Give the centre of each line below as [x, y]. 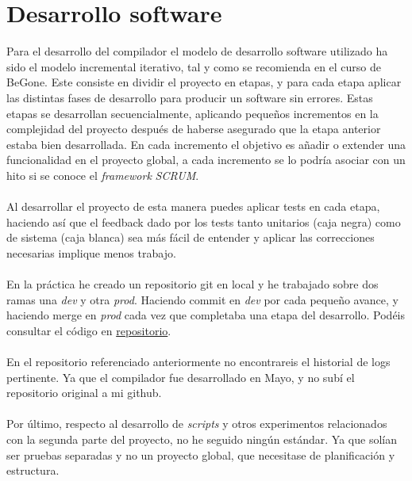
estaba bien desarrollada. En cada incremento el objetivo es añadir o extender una [206, 144]
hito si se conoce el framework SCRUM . [103, 175]
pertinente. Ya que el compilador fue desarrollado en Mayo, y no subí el [181, 377]
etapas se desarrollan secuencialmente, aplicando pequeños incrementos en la [193, 113]
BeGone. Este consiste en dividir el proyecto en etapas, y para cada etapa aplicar [204, 82]
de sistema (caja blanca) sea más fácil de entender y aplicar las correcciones [191, 237]
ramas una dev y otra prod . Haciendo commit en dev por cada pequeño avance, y [202, 299]
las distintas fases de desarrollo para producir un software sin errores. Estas [190, 97]
